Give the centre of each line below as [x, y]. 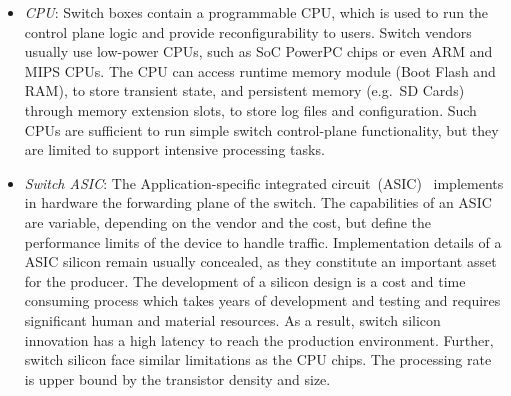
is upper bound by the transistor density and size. [177, 378]
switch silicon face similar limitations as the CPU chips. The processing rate [258, 359]
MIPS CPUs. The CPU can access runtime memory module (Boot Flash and [260, 70]
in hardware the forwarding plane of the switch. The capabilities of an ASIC [258, 202]
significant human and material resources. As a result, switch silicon [232, 319]
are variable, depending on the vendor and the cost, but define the [228, 221]
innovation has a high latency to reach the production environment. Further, [259, 339]
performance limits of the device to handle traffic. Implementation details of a [263, 241]
